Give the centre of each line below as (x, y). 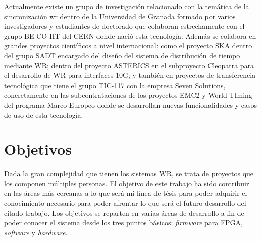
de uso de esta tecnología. (44, 114)
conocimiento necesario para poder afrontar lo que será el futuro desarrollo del (125, 203)
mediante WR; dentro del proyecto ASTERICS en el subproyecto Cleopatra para (129, 65)
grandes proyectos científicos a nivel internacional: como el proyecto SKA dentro (128, 46)
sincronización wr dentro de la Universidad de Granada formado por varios (120, 16)
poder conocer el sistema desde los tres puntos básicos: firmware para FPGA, (123, 223)
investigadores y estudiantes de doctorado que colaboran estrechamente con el (124, 26)
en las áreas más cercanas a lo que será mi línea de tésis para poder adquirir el (126, 193)
